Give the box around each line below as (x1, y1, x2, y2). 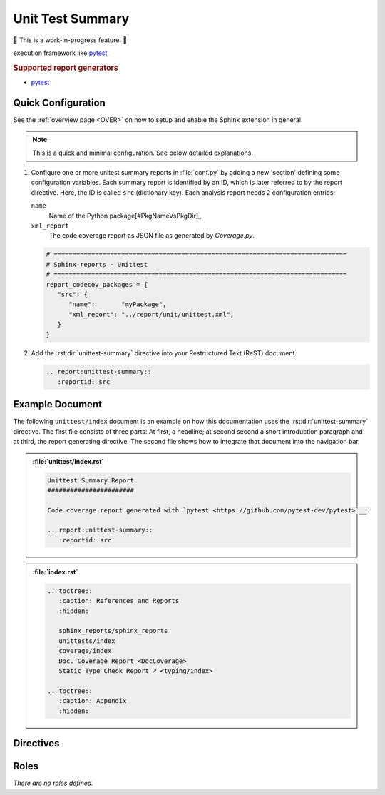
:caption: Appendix (58, 697, 127, 705)
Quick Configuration (13, 96, 106, 108)
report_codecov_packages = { (46, 280, 148, 288)
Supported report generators (13, 63, 119, 73)
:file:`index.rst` (32, 567, 78, 576)
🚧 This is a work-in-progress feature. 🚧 (13, 36, 128, 44)
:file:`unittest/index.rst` (32, 457, 104, 465)
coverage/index (58, 647, 112, 655)
